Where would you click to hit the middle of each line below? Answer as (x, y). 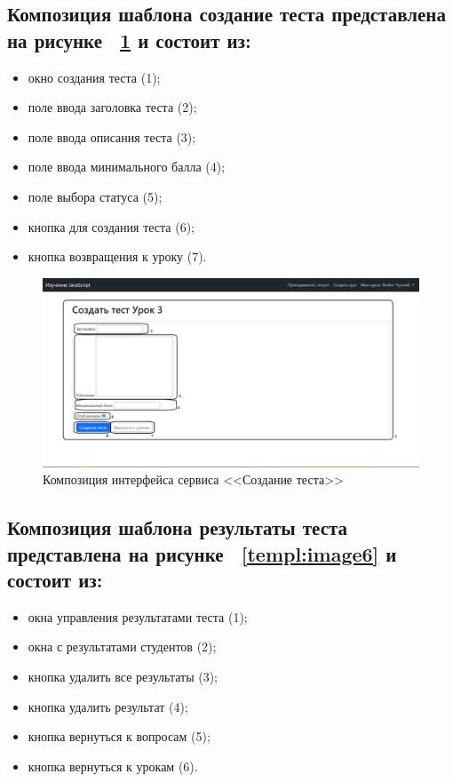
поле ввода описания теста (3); (112, 136)
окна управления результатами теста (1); (138, 616)
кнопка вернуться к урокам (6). (113, 766)
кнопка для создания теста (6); (111, 226)
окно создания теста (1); (94, 77)
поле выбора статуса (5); (95, 196)
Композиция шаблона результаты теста (178, 527)
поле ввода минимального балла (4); (127, 167)
